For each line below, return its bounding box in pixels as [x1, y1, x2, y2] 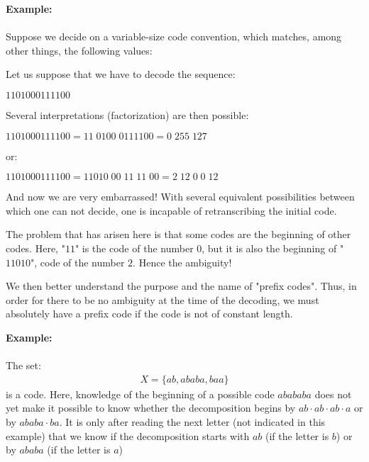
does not [314, 386, 352, 401]
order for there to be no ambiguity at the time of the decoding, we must [6, 292, 319, 307]
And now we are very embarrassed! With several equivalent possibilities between [6, 189, 355, 204]
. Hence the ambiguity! [133, 254, 232, 269]
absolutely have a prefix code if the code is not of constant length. [6, 306, 293, 321]
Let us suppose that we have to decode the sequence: [6, 67, 236, 81]
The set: [6, 358, 41, 373]
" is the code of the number [75, 240, 194, 255]
